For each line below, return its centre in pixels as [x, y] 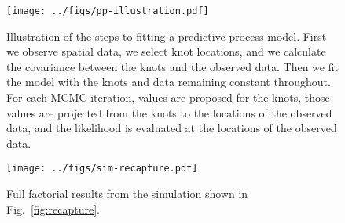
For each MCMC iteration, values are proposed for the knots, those [168, 97]
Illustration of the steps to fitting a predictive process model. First [167, 36]
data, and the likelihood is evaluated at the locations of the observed [172, 128]
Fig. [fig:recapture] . [53, 209]
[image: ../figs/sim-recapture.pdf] [102, 169]
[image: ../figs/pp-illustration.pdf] [108, 11]
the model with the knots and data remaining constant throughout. [169, 82]
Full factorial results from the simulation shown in [127, 194]
